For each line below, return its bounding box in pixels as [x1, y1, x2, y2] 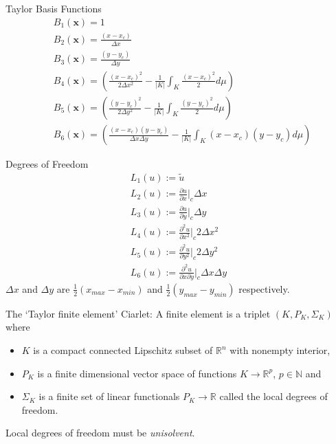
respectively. [238, 281, 290, 296]
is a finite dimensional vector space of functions [37, 366, 237, 380]
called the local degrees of [219, 389, 328, 403]
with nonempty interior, [229, 343, 331, 357]
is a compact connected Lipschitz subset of [33, 343, 213, 357]
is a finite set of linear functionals [38, 389, 180, 403]
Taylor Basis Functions [5, 1, 102, 15]
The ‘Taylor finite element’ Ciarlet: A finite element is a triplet [5, 306, 271, 320]
